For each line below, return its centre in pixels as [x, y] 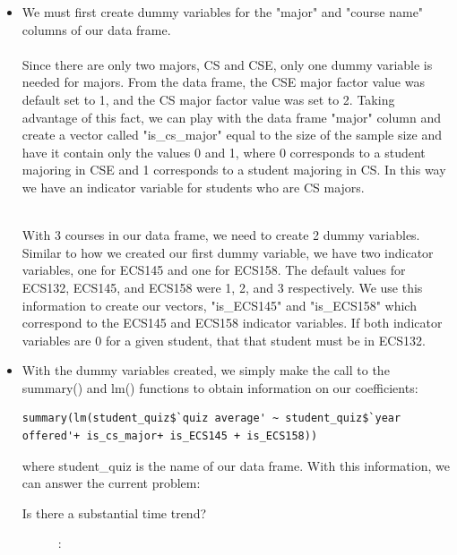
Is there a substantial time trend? [114, 512]
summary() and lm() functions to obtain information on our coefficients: [220, 387]
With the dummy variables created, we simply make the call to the [206, 370]
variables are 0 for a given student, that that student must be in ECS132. [224, 340]
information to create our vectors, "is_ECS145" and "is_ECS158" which [219, 305]
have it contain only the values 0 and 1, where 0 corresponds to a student [224, 152]
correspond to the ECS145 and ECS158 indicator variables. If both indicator [232, 323]
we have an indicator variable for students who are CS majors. [193, 187]
